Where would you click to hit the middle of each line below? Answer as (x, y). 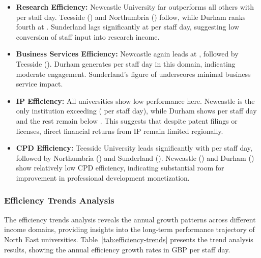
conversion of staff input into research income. (88, 36)
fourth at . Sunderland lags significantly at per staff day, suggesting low (127, 27)
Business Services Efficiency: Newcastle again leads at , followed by (127, 54)
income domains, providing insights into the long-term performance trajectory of (129, 229)
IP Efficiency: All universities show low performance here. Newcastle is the (135, 101)
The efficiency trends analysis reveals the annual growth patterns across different (130, 219)
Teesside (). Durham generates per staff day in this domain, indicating (126, 63)
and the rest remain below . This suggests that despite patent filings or (127, 120)
